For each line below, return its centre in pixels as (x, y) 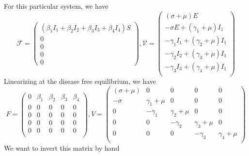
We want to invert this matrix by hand (62, 148)
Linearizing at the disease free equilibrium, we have (80, 81)
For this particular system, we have (56, 6)
